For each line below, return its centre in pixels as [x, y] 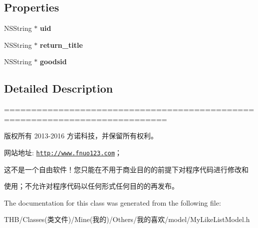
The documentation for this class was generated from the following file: [113, 202]
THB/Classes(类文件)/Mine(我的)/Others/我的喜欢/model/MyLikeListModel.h [127, 219]
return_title [61, 45]
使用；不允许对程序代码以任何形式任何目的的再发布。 [91, 186]
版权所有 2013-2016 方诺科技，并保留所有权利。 [81, 136]
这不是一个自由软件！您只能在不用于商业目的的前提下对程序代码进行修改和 [126, 169]
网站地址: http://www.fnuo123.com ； [63, 152]
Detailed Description [59, 88]
